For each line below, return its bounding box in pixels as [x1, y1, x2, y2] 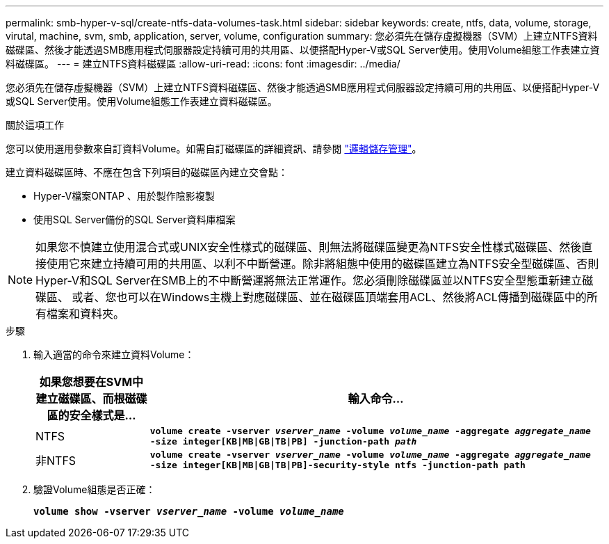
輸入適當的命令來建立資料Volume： [33, 349, 195, 360]
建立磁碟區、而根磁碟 [35, 392, 147, 406]
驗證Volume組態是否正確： [33, 483, 156, 495]
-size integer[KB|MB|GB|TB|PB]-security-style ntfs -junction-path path [149, 460, 526, 470]
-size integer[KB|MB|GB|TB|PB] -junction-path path [149, 436, 417, 447]
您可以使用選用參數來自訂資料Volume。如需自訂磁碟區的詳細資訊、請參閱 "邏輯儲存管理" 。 [6, 143, 422, 154]
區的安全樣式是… [47, 408, 136, 422]
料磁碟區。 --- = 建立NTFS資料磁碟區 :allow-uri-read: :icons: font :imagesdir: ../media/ [6, 58, 400, 70]
